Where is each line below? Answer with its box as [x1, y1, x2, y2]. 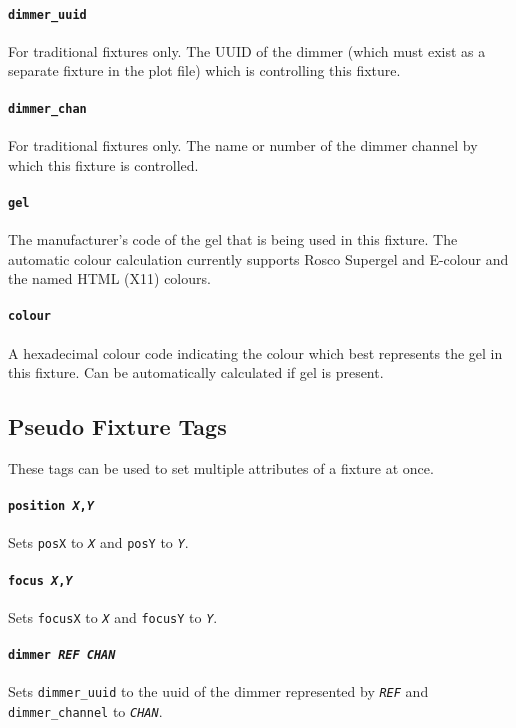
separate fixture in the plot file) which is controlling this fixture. [8, 60, 401, 81]
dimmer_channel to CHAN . [8, 701, 163, 722]
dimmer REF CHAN [8, 648, 116, 663]
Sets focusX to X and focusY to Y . [8, 606, 218, 627]
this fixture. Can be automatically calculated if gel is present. [8, 362, 384, 383]
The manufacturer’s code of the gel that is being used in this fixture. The [8, 228, 458, 249]
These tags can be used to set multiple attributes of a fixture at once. [8, 457, 434, 478]
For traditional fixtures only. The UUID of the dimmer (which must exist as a [8, 40, 486, 61]
